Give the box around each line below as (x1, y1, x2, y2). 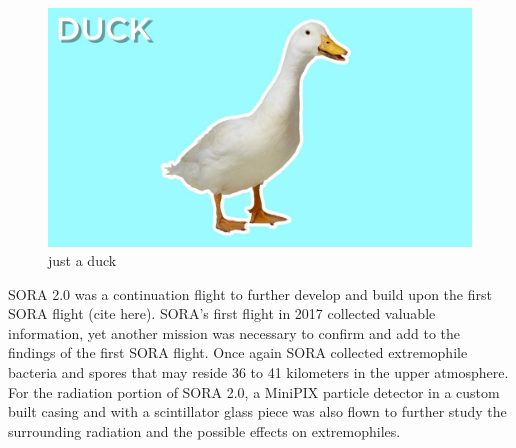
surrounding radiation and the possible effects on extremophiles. (8, 420, 401, 441)
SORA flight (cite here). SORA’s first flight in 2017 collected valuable (8, 303, 436, 324)
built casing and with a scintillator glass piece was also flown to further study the (8, 401, 507, 422)
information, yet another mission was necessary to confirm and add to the (8, 322, 461, 343)
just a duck (48, 250, 117, 271)
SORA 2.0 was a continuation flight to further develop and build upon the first (8, 283, 492, 304)
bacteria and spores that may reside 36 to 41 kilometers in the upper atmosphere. (8, 362, 509, 383)
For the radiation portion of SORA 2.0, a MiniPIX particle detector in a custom (8, 381, 500, 402)
